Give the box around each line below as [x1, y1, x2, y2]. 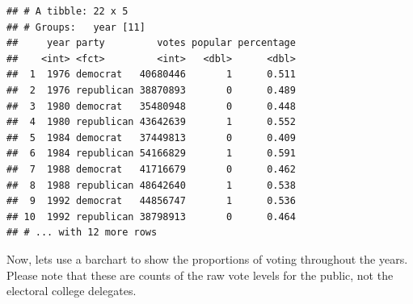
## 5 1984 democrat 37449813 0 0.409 [6, 131, 296, 144]
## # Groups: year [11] [6, 21, 145, 33]
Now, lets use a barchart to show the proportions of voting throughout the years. [6, 250, 408, 267]
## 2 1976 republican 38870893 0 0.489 [6, 84, 296, 96]
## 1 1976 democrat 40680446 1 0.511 [6, 69, 296, 81]
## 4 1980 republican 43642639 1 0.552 [6, 116, 296, 128]
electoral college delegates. [6, 282, 137, 299]
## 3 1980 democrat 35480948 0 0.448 [6, 100, 296, 112]
